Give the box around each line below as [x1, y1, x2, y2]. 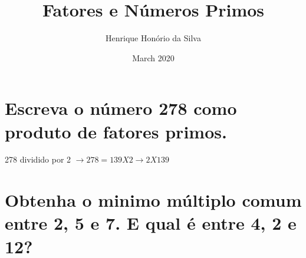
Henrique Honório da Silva [106, 32, 201, 44]
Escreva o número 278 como [5, 96, 237, 120]
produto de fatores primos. [5, 119, 227, 143]
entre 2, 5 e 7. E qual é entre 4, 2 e [5, 211, 297, 235]
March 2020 [132, 51, 175, 64]
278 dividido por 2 [5, 153, 71, 166]
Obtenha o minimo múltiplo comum [5, 188, 302, 212]
